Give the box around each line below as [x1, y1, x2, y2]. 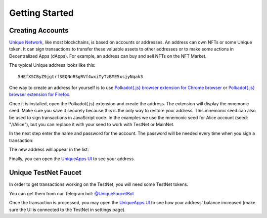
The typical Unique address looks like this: [9, 62, 96, 68]
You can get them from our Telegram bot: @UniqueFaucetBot [9, 190, 134, 196]
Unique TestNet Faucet [9, 169, 82, 177]
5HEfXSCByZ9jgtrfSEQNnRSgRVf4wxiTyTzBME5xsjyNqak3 [18, 74, 143, 79]
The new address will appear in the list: [9, 146, 89, 153]
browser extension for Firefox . [9, 91, 71, 97]
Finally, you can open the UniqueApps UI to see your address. [9, 156, 135, 162]
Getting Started [9, 7, 74, 18]
